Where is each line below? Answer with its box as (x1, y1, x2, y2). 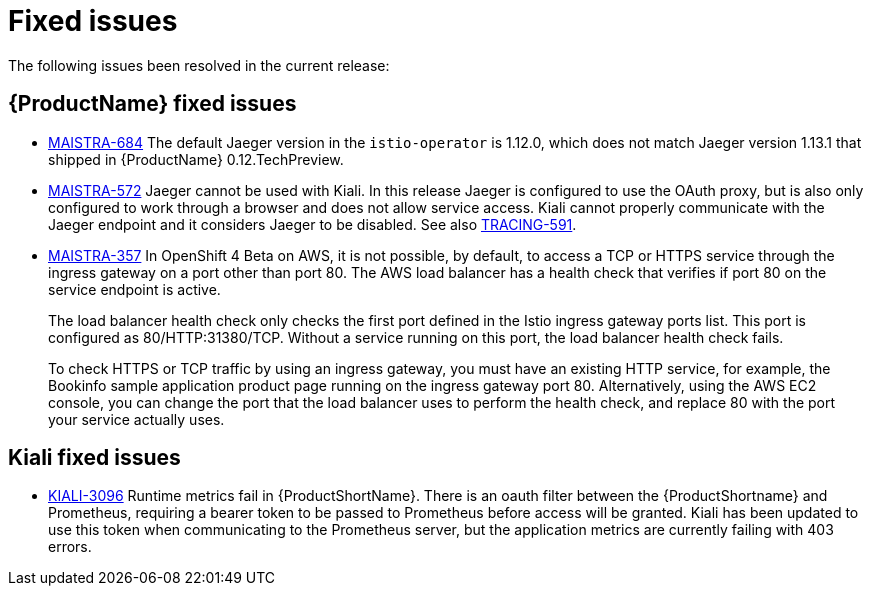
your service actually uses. (48, 410, 225, 428)
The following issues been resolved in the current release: (8, 56, 390, 74)
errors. (48, 538, 92, 556)
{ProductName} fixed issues (8, 91, 297, 117)
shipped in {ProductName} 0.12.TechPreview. (48, 150, 344, 168)
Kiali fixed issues (8, 445, 181, 471)
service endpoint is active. (48, 280, 221, 298)
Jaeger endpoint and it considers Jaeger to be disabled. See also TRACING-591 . (48, 215, 577, 233)
